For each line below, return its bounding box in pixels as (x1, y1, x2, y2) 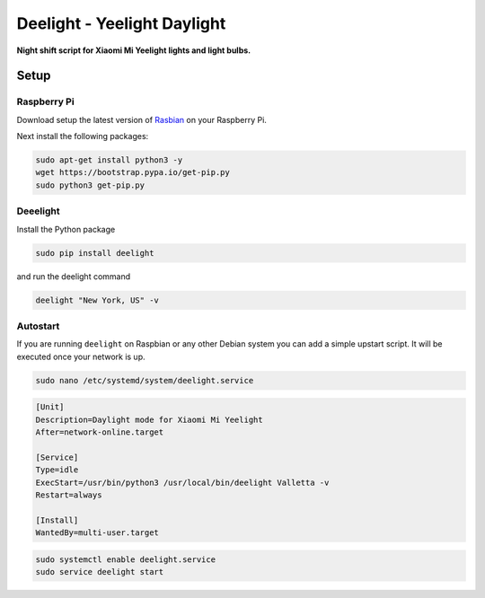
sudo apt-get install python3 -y (35, 155, 183, 165)
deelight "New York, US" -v (35, 295, 159, 305)
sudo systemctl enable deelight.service (35, 554, 216, 565)
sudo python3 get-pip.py (35, 180, 145, 190)
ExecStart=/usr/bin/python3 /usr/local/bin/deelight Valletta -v (35, 477, 330, 488)
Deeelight (16, 205, 60, 217)
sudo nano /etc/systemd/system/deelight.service (35, 375, 254, 385)
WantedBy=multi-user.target (35, 528, 159, 538)
